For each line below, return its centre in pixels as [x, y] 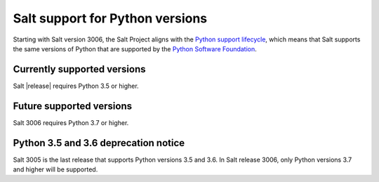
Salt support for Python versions [110, 18]
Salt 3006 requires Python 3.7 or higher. [71, 122]
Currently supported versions [79, 69]
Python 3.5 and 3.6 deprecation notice [99, 143]
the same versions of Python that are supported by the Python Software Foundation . [135, 48]
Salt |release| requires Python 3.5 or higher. [76, 86]
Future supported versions [73, 106]
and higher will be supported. [55, 169]
